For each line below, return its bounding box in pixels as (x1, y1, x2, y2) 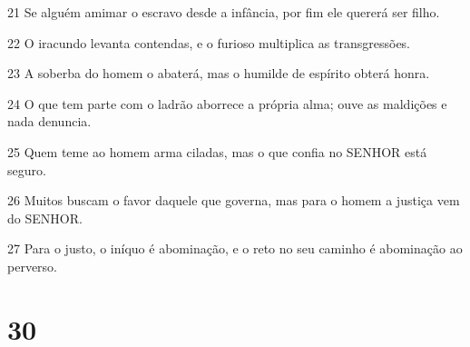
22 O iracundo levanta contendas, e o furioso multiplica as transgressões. (7, 33, 411, 52)
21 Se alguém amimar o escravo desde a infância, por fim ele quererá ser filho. (7, 3, 440, 21)
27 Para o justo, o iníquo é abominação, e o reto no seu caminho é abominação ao (7, 239, 463, 258)
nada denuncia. (7, 112, 92, 131)
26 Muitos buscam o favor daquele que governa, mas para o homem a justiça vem (7, 191, 460, 210)
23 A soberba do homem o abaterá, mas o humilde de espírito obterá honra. (7, 64, 430, 83)
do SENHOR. (7, 208, 83, 227)
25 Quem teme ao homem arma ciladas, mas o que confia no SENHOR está (7, 142, 427, 161)
